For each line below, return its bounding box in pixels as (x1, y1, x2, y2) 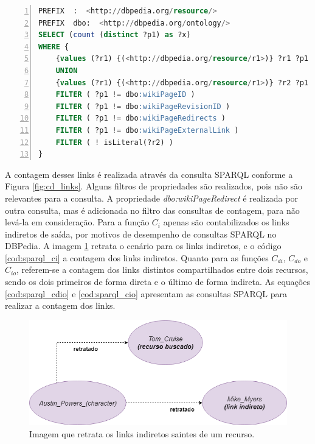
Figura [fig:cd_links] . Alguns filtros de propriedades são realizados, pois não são (5, 180, 303, 192)
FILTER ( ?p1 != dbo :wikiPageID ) (55, 90, 195, 99)
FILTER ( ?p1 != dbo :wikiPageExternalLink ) (55, 125, 239, 135)
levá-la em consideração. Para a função (5, 216, 150, 228)
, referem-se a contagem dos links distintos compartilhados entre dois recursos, (16, 263, 308, 276)
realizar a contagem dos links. (5, 299, 116, 312)
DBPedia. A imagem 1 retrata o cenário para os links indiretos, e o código (5, 239, 282, 252)
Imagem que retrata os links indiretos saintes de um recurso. (29, 428, 255, 440)
